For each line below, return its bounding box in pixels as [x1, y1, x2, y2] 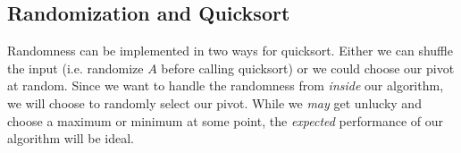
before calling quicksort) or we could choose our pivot [161, 58, 455, 77]
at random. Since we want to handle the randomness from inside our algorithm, [7, 76, 444, 95]
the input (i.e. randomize [7, 58, 144, 77]
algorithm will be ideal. [7, 129, 135, 148]
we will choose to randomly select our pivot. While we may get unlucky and [7, 93, 422, 112]
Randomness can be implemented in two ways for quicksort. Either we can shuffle [7, 41, 453, 60]
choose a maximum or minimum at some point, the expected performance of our [7, 111, 444, 130]
